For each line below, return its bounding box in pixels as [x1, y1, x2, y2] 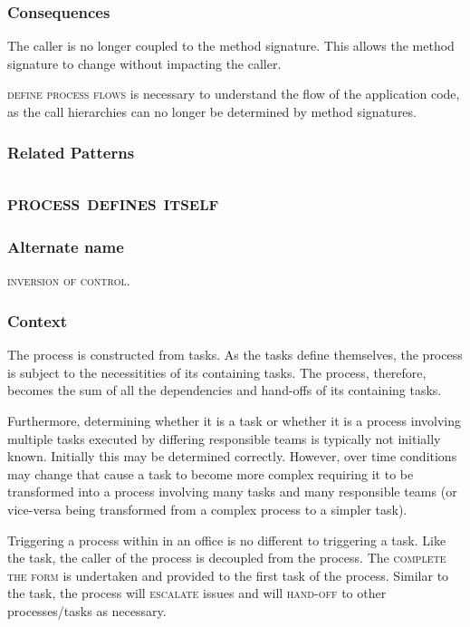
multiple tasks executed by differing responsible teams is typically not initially [7, 429, 441, 448]
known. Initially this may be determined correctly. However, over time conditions [7, 447, 457, 466]
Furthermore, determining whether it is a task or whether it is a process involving [7, 411, 462, 430]
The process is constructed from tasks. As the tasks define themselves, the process [7, 345, 463, 364]
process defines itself [7, 188, 219, 216]
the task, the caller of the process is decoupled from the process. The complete [7, 548, 446, 567]
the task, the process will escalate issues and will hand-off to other [7, 584, 387, 603]
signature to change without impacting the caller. [7, 53, 282, 72]
